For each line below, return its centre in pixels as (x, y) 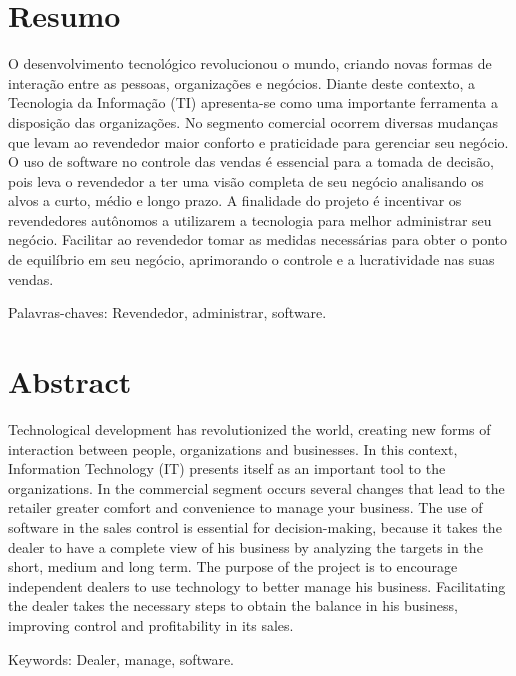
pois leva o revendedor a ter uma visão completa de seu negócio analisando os (246, 180)
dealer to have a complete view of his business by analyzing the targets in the (245, 546)
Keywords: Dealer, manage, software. (121, 658)
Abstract (70, 381)
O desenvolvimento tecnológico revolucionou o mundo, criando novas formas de (250, 63)
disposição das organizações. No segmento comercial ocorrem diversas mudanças (253, 121)
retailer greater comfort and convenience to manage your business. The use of (245, 507)
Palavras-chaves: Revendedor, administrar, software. (167, 312)
